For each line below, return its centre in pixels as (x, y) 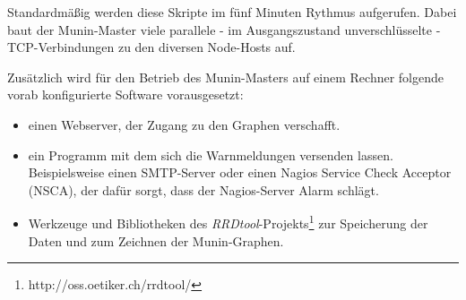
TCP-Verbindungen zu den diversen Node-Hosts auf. (151, 47)
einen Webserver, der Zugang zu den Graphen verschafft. (184, 124)
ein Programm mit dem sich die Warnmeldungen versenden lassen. (211, 154)
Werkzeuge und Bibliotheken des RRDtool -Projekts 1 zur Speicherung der (228, 222)
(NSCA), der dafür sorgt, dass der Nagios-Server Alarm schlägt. (203, 189)
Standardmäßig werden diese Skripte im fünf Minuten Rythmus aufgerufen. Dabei (232, 12)
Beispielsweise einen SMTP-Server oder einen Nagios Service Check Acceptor (240, 172)
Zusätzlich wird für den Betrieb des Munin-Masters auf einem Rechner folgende (226, 77)
